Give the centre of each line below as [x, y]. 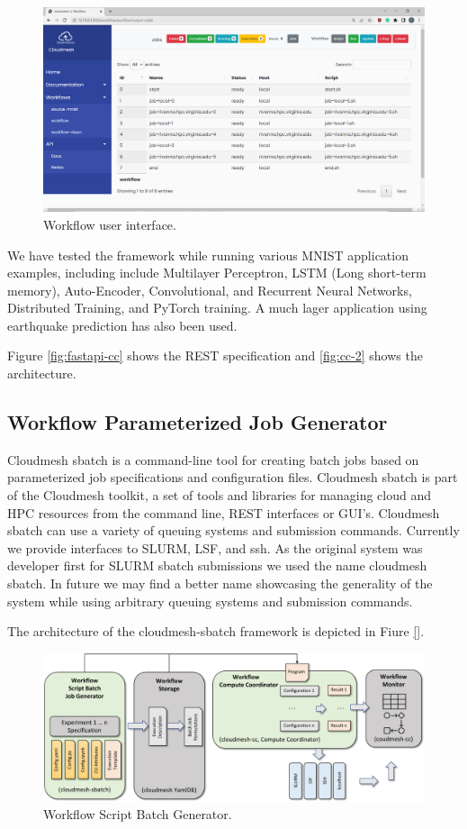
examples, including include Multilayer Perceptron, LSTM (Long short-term [217, 273]
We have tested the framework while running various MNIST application [208, 255]
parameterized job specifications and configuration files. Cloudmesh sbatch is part [233, 477]
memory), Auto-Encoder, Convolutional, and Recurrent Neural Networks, [210, 290]
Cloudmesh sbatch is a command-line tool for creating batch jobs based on [213, 459]
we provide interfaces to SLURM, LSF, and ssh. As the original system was [215, 547]
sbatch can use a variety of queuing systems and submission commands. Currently [233, 530]
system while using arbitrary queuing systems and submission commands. [210, 601]
